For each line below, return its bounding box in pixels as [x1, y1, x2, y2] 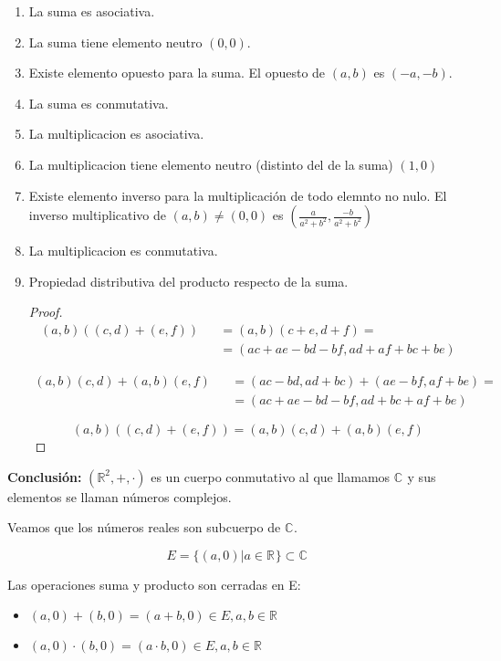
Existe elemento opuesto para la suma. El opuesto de [28, 63, 326, 82]
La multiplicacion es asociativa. [28, 124, 204, 143]
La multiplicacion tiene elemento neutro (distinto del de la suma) [28, 154, 393, 173]
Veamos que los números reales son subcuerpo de [7, 518, 281, 537]
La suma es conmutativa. [28, 93, 169, 112]
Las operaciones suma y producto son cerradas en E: [7, 574, 301, 593]
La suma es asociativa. [28, 2, 155, 20]
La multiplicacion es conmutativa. [28, 241, 218, 260]
